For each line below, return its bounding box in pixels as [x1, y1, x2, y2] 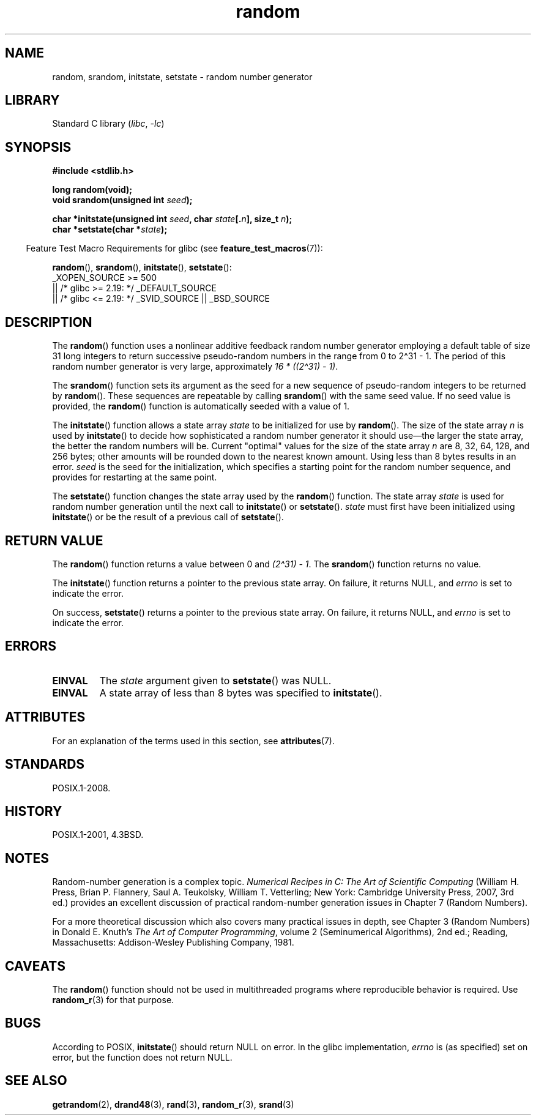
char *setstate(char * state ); [52, 224, 168, 235]
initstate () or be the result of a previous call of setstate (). [52, 512, 284, 523]
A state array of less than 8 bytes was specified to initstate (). [99, 686, 382, 699]
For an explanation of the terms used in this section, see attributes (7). [52, 735, 335, 746]
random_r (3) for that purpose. [52, 995, 174, 1006]
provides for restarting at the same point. [52, 472, 217, 483]
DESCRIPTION [5, 314, 92, 330]
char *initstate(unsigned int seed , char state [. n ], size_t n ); [52, 214, 292, 225]
